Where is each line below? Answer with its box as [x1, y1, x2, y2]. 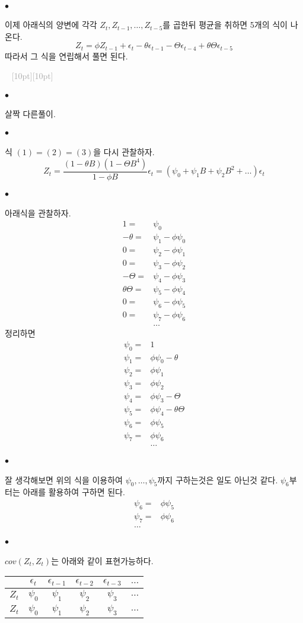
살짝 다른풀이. [5, 108, 56, 120]
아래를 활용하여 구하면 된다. [23, 486, 125, 498]
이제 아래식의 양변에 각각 [5, 18, 97, 31]
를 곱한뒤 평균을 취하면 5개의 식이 [162, 18, 288, 31]
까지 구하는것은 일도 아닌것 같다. [157, 473, 278, 486]
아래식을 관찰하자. [5, 206, 71, 219]
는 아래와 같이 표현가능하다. [51, 554, 154, 567]
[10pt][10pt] [11, 70, 53, 82]
